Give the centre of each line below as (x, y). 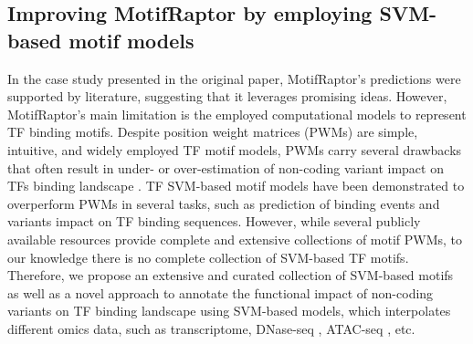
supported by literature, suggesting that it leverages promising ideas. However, (227, 96)
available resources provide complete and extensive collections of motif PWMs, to (235, 239)
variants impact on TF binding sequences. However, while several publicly (214, 221)
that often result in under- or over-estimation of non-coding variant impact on (226, 167)
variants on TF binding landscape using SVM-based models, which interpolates (229, 311)
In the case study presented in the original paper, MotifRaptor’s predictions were (234, 78)
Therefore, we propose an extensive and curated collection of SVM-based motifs (231, 275)
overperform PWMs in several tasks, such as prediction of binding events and (224, 203)
